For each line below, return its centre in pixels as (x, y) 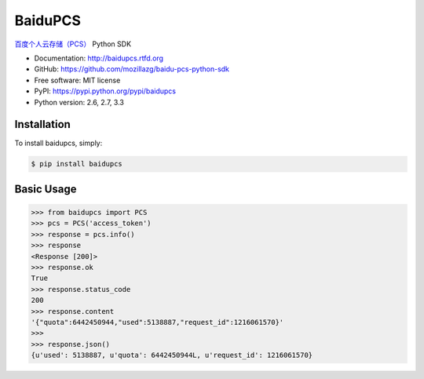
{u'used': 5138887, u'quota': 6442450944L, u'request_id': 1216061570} (172, 355)
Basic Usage (46, 189)
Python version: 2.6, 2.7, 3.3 (79, 102)
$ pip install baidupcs (77, 164)
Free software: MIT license (77, 80)
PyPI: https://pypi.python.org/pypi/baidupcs (105, 91)
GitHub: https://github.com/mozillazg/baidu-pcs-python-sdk (132, 69)
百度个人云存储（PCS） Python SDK (73, 44)
